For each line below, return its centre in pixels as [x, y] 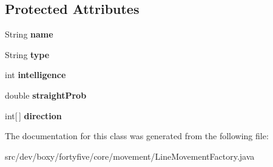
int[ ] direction [33, 115]
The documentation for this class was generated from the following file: [137, 136]
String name [29, 34]
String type [27, 54]
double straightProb [46, 95]
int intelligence [35, 75]
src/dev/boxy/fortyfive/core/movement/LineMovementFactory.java [130, 156]
